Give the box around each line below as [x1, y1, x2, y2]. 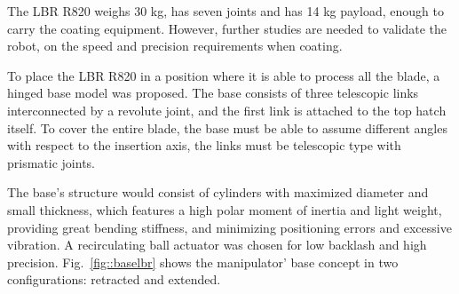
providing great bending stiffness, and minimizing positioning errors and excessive [7, 218, 452, 236]
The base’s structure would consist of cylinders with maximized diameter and [7, 183, 429, 202]
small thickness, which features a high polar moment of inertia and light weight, [7, 200, 442, 219]
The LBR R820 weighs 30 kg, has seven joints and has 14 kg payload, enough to [7, 2, 444, 20]
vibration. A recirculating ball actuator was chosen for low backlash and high [7, 235, 427, 254]
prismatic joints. [7, 153, 95, 171]
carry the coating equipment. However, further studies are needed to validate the [7, 19, 447, 37]
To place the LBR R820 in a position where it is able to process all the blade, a [7, 66, 440, 84]
